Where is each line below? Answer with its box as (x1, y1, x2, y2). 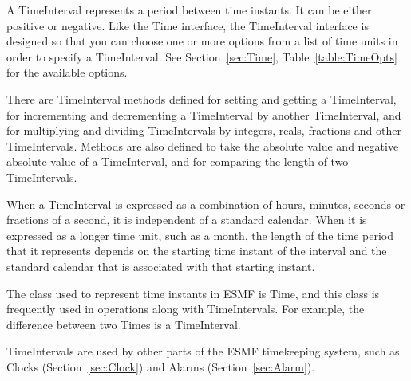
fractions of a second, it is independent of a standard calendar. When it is (6, 211, 367, 228)
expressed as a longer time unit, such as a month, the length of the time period (6, 226, 394, 243)
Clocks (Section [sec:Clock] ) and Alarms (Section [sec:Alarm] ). (6, 358, 315, 375)
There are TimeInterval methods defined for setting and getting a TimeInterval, (6, 90, 397, 107)
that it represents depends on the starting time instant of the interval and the (6, 242, 387, 259)
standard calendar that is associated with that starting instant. (6, 257, 315, 274)
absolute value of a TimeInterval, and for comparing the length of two (6, 153, 349, 170)
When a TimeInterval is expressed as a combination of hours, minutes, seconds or (6, 195, 405, 212)
